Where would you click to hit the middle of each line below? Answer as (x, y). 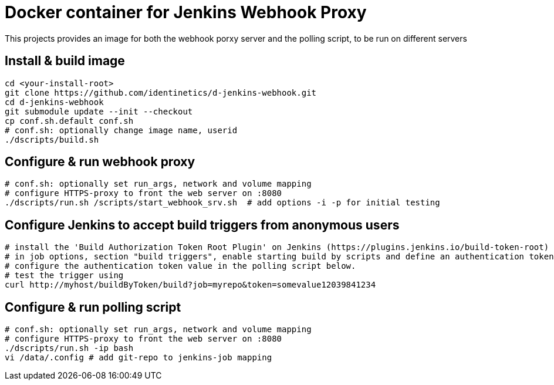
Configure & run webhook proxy (100, 162)
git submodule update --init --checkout (99, 111)
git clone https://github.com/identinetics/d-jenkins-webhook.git (161, 92)
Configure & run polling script (93, 307)
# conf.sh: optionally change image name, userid (121, 130)
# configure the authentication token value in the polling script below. (180, 266)
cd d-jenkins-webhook (54, 102)
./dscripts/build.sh (52, 139)
